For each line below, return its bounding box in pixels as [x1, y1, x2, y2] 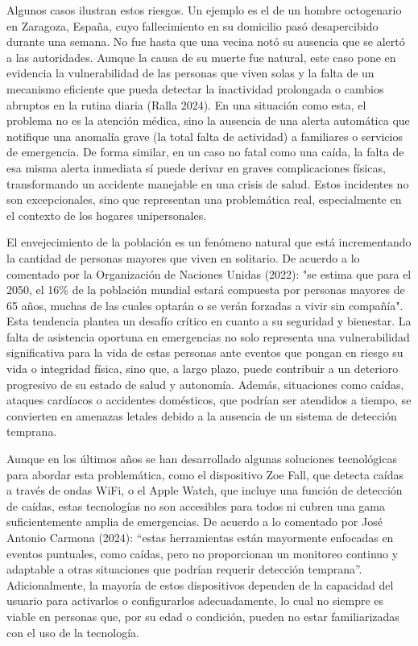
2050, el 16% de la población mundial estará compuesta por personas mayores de [6, 281, 405, 298]
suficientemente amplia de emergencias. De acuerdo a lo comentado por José [6, 513, 383, 530]
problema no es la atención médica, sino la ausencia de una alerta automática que [6, 112, 410, 129]
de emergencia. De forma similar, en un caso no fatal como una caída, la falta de [6, 143, 404, 160]
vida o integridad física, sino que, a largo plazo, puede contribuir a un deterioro [6, 360, 399, 377]
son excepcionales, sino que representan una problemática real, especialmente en [6, 191, 402, 208]
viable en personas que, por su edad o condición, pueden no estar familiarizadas [6, 607, 399, 624]
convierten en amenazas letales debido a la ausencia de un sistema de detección [6, 407, 397, 424]
